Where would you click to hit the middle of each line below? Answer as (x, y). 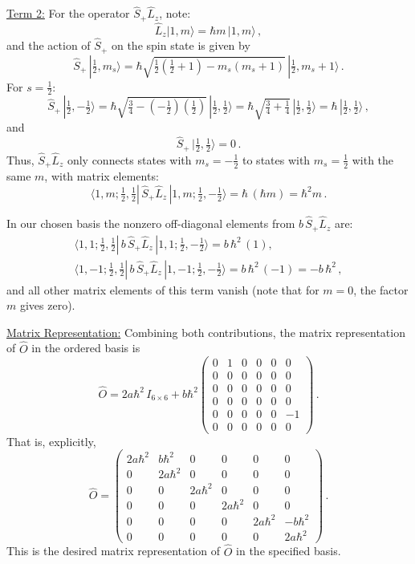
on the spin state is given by (181, 45)
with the (373, 159)
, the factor (381, 289)
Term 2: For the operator (68, 13)
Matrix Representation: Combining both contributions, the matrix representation (206, 332)
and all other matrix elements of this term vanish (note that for (163, 289)
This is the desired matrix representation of (114, 551)
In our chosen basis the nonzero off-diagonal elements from (151, 223)
